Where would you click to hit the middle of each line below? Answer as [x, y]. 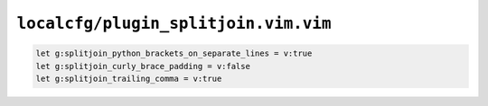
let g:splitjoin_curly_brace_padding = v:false [143, 66]
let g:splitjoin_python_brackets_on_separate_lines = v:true [174, 53]
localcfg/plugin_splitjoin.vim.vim [174, 23]
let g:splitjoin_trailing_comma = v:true [129, 78]
